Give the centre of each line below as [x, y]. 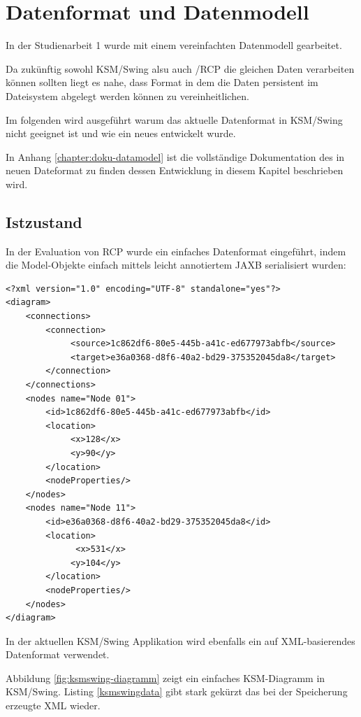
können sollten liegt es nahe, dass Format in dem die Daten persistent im [162, 82]
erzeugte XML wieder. [53, 705]
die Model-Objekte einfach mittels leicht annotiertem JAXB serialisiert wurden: [176, 265]
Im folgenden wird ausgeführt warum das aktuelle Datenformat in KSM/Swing [174, 119]
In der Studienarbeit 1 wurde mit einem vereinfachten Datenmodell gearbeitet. [174, 45]
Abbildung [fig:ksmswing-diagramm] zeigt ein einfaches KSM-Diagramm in [165, 677]
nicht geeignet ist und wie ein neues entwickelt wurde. [121, 133]
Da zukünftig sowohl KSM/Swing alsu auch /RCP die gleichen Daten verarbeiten [180, 68]
